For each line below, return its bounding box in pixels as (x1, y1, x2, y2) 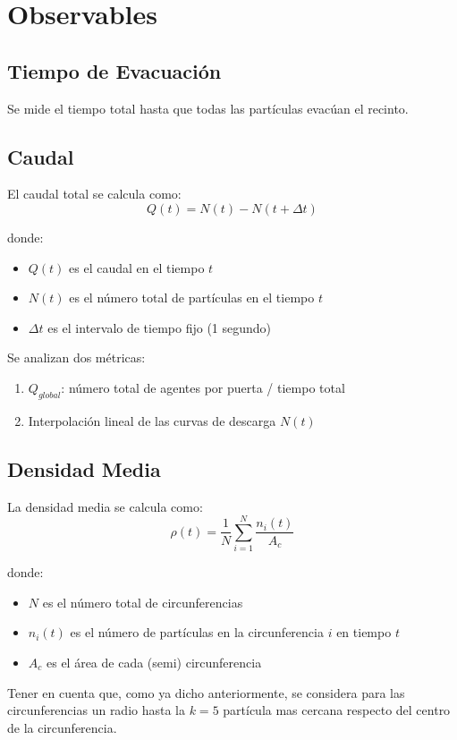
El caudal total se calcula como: (7, 184, 182, 203)
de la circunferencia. (7, 718, 117, 736)
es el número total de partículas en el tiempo (69, 288, 315, 307)
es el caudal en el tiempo (69, 258, 205, 276)
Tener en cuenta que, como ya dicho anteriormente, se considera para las (7, 683, 405, 702)
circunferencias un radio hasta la (7, 701, 186, 719)
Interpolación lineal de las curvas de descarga (28, 411, 276, 430)
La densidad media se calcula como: (7, 497, 203, 515)
